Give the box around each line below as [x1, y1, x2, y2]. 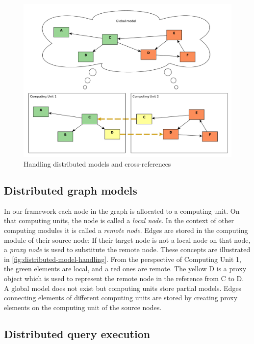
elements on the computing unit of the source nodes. [4, 302, 162, 312]
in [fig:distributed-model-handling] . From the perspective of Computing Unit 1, [4, 254, 241, 264]
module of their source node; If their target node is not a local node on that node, [4, 234, 251, 245]
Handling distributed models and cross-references [24, 158, 171, 169]
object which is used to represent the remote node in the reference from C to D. [4, 273, 244, 283]
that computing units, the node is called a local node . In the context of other [4, 215, 234, 226]
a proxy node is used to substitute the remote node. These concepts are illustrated [4, 244, 251, 255]
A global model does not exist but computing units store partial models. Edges [4, 283, 242, 293]
